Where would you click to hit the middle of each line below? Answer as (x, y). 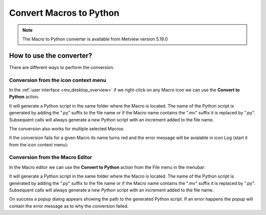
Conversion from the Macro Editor (50, 157)
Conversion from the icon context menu (58, 80)
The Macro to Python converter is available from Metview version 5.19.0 (95, 39)
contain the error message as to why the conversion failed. (69, 206)
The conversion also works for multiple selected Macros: (67, 129)
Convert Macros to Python (64, 13)
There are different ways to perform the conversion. (62, 67)
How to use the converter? (50, 55)
